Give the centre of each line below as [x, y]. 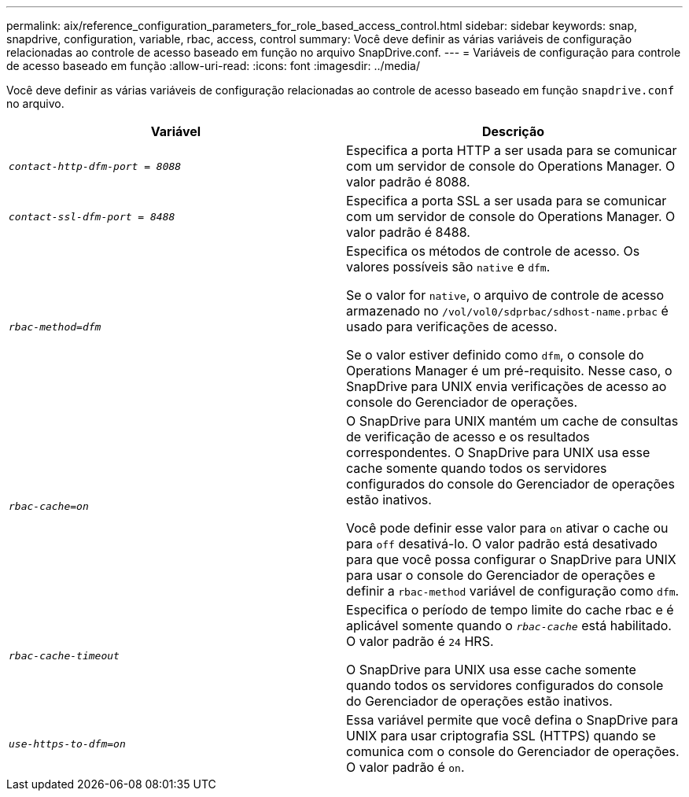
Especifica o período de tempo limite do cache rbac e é [510, 610]
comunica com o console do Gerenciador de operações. [513, 751]
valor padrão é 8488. [408, 232]
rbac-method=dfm [55, 327]
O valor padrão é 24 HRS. [420, 641]
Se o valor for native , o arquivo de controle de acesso [505, 295]
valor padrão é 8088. [408, 182]
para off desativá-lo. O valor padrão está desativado [502, 544]
